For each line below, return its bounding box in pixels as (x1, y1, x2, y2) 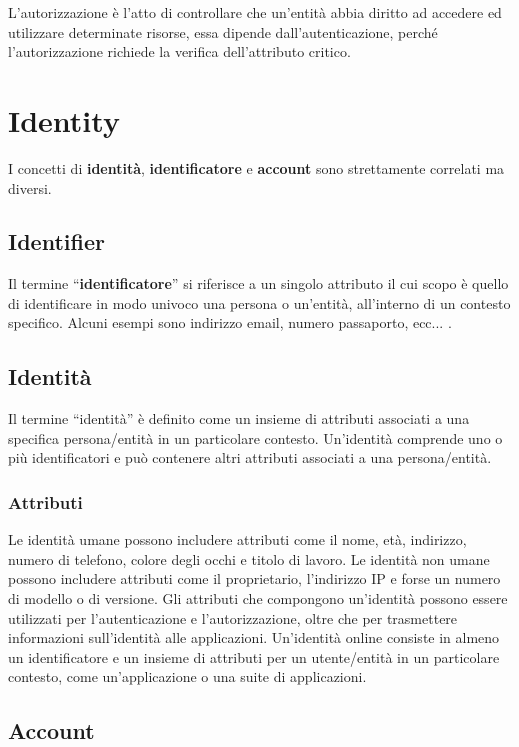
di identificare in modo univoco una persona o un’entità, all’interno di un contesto (8, 292, 511, 313)
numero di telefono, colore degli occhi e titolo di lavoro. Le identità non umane (8, 548, 490, 569)
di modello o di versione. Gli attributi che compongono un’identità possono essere (8, 588, 508, 609)
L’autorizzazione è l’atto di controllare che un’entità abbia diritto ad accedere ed (8, 2, 502, 22)
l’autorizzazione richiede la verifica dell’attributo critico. (8, 41, 351, 62)
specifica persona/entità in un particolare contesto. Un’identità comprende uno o (8, 427, 503, 448)
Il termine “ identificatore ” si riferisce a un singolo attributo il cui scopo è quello (8, 273, 509, 294)
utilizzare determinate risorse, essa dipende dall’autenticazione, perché (8, 21, 438, 42)
